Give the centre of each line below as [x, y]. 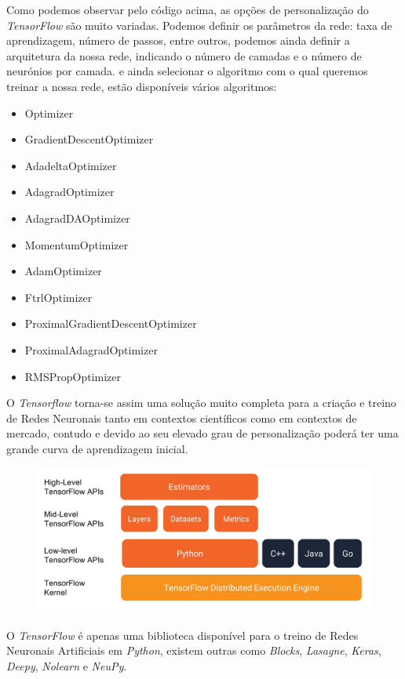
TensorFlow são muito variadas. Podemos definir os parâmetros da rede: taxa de [199, 25]
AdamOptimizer [63, 271]
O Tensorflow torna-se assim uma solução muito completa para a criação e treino [201, 403]
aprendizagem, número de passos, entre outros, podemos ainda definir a [178, 40]
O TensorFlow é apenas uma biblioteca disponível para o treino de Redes [182, 635]
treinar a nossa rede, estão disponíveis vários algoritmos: [142, 86]
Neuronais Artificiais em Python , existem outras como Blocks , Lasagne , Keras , [194, 650]
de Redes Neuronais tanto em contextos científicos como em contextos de [182, 418]
